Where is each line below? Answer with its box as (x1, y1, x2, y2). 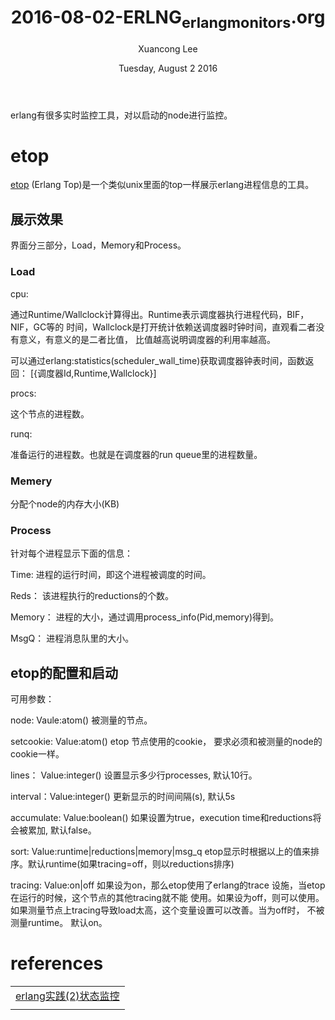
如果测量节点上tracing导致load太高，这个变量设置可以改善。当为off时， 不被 (10, 904, 325, 916)
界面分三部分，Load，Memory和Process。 (10, 239, 187, 251)
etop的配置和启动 (10, 664, 119, 681)
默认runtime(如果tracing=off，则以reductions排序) (27, 857, 235, 870)
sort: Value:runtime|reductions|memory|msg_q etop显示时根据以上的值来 (10, 845, 311, 857)
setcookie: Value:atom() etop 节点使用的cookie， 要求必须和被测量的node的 (10, 735, 323, 747)
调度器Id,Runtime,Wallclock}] (37, 367, 157, 379)
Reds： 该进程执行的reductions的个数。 (10, 590, 174, 602)
